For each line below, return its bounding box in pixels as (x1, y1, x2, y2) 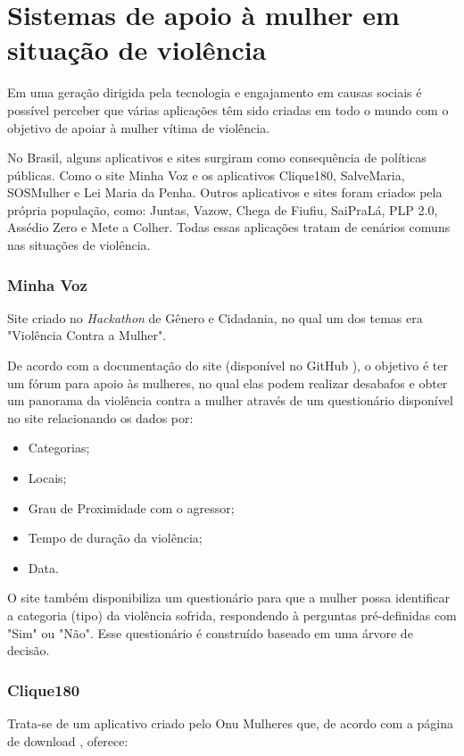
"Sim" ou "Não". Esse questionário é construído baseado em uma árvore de (7, 623, 413, 642)
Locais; (28, 469, 67, 487)
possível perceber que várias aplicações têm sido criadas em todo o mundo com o (7, 100, 449, 119)
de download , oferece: (7, 731, 128, 750)
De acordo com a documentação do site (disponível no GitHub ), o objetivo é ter (7, 356, 449, 375)
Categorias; (28, 438, 90, 457)
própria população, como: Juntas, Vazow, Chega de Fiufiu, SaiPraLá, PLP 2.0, (7, 200, 438, 219)
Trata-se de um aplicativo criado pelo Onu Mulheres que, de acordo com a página (7, 714, 454, 732)
